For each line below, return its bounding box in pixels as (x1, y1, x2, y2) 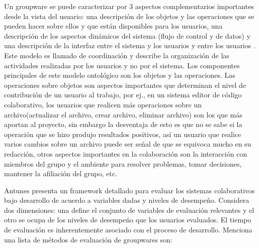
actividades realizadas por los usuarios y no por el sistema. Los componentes (4, 60, 240, 70)
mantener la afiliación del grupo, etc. (4, 168, 117, 179)
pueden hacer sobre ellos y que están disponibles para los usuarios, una (4, 21, 223, 31)
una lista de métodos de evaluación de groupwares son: (4, 234, 172, 244)
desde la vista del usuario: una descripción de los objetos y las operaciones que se (4, 11, 254, 21)
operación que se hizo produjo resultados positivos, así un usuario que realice (4, 129, 241, 139)
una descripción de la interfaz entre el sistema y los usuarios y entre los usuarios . (4, 40, 255, 51)
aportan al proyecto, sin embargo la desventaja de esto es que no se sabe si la (4, 119, 242, 130)
